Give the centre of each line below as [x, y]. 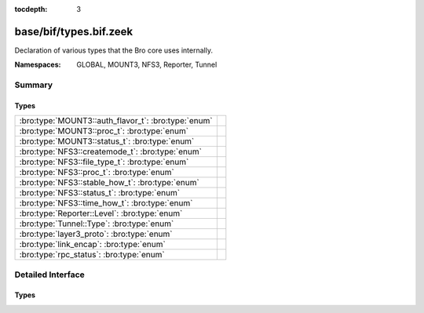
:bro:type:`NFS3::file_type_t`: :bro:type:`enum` [104, 162]
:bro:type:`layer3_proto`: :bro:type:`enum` [96, 234]
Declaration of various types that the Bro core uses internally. [114, 50]
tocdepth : [31, 9]
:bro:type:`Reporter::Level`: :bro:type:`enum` [101, 213]
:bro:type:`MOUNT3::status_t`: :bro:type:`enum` [107, 141]
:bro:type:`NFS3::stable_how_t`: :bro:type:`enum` [109, 183]
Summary [34, 85]
